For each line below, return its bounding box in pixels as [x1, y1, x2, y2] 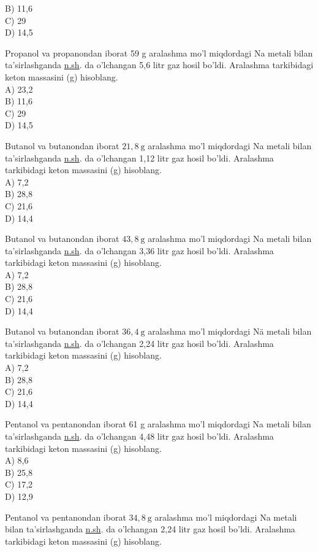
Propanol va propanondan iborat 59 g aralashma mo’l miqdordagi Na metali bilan [5, 46, 313, 59]
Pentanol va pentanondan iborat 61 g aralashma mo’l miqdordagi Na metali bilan [5, 418, 311, 430]
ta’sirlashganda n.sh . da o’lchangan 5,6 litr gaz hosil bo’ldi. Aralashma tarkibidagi [5, 58, 314, 71]
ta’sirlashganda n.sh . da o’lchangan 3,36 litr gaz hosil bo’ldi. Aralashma [5, 244, 274, 257]
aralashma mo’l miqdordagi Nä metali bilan [148, 325, 312, 338]
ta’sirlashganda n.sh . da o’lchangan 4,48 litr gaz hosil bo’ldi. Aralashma [5, 430, 274, 442]
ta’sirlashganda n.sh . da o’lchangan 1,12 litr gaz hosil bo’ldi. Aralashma [5, 151, 274, 164]
